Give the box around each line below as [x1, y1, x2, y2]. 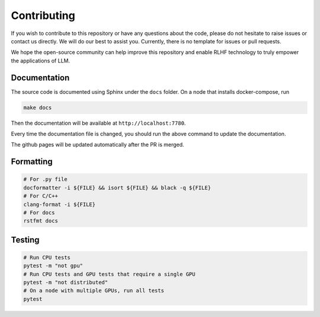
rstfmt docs [23, 217, 59, 224]
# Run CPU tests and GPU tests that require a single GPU [23, 271, 196, 277]
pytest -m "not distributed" [23, 279, 108, 286]
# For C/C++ [23, 193, 59, 199]
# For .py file [23, 176, 68, 183]
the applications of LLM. [11, 57, 71, 64]
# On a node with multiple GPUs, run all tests [23, 287, 164, 294]
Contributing [11, 9, 75, 22]
